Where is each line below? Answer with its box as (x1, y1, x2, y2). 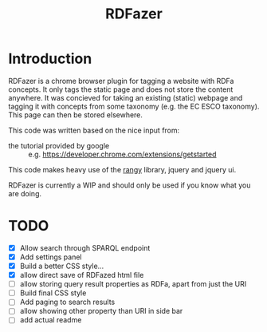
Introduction (8, 49, 92, 68)
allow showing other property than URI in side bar (19, 306, 183, 316)
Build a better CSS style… (19, 261, 104, 271)
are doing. (8, 188, 42, 198)
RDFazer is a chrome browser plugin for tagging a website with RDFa (8, 76, 234, 85)
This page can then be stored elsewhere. (8, 109, 143, 120)
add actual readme (19, 315, 82, 325)
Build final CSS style (19, 288, 87, 298)
